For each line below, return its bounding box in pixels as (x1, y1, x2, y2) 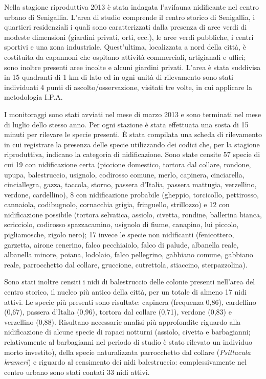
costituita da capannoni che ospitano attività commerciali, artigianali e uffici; (4, 51, 246, 62)
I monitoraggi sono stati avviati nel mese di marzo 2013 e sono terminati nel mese (4, 108, 261, 119)
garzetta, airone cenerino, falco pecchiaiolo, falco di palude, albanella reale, (4, 239, 239, 250)
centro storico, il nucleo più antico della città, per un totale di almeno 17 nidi (4, 286, 247, 297)
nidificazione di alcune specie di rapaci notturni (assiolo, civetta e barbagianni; (4, 326, 251, 337)
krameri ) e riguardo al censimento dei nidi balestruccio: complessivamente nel (4, 356, 247, 367)
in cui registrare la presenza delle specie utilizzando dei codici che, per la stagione (4, 139, 260, 149)
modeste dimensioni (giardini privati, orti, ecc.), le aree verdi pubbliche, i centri (4, 31, 254, 42)
